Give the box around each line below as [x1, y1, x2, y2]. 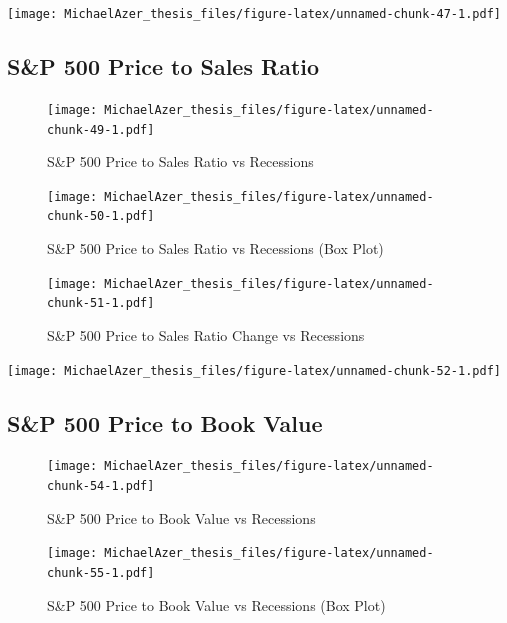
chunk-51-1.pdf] [47, 296, 155, 311]
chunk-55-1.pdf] [47, 566, 155, 580]
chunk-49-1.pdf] [47, 122, 155, 137]
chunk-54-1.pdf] [47, 479, 155, 494]
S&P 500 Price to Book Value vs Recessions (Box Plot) [47, 594, 386, 615]
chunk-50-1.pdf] [47, 209, 155, 224]
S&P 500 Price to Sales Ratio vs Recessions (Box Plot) [47, 238, 384, 259]
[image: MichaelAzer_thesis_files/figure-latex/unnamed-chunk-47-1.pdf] [7, 7, 501, 21]
